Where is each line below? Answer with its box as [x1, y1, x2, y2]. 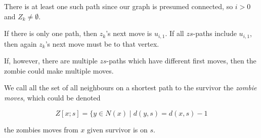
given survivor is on [87, 124, 148, 134]
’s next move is [106, 28, 152, 39]
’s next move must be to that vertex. [45, 38, 159, 49]
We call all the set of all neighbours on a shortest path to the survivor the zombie [4, 82, 257, 93]
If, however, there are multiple [4, 55, 98, 66]
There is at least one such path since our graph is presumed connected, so [4, 1, 233, 11]
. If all [165, 28, 184, 39]
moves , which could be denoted [4, 92, 101, 103]
